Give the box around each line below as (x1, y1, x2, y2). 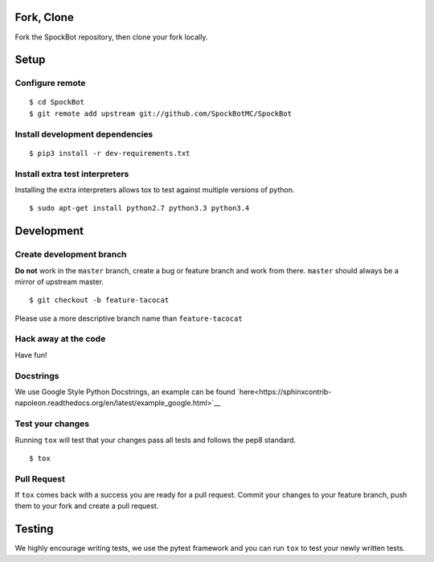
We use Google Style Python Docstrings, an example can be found (14, 387, 236, 396)
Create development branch (14, 249, 127, 260)
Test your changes (14, 418, 90, 429)
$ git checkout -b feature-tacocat (29, 296, 170, 305)
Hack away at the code (14, 334, 106, 345)
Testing (14, 523, 54, 536)
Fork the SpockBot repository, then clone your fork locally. (14, 32, 208, 42)
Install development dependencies (14, 129, 154, 140)
